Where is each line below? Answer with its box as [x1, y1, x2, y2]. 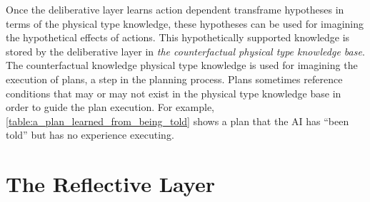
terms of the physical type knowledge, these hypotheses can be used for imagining [6, 16, 364, 31]
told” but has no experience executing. [6, 127, 174, 142]
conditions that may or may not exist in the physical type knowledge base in [6, 85, 341, 100]
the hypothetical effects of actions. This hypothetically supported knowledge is [6, 30, 350, 45]
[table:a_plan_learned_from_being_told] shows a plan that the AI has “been [6, 113, 349, 128]
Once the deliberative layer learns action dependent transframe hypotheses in [6, 2, 344, 16]
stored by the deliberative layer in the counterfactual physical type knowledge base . [6, 43, 365, 58]
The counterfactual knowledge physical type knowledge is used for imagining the [6, 58, 358, 73]
